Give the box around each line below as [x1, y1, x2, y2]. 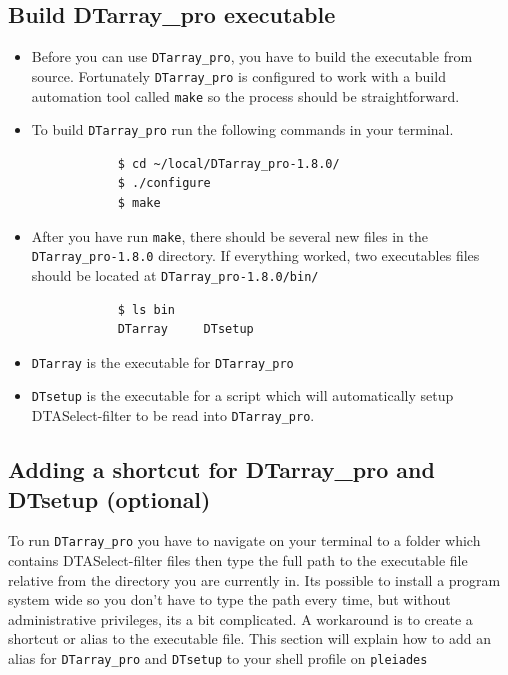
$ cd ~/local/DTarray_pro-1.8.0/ [117, 156, 340, 171]
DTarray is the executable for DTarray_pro [31, 351, 294, 372]
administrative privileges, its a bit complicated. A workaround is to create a [8, 608, 473, 629]
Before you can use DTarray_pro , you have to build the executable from [31, 46, 473, 67]
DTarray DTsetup [117, 322, 254, 337]
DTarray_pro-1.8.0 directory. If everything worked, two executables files [31, 245, 480, 266]
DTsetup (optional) [8, 483, 211, 514]
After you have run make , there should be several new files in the [31, 225, 428, 246]
